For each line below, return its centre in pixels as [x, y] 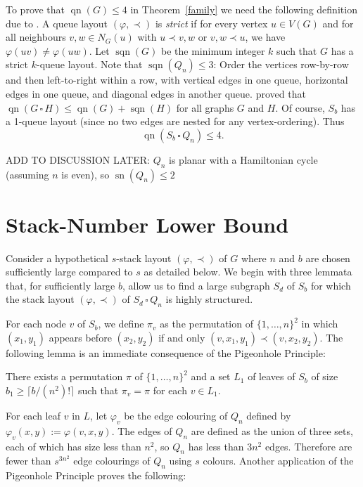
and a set [211, 376]
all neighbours [36, 37]
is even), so [85, 174]
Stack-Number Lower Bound [147, 224]
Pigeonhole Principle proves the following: [96, 475]
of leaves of [272, 376]
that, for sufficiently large [60, 285]
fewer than [28, 461]
